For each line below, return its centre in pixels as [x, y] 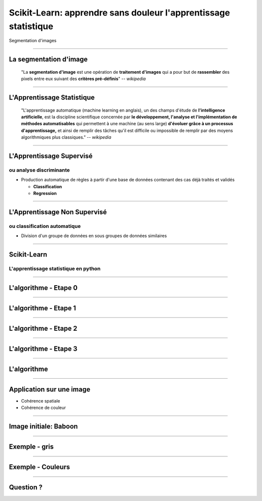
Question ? [26, 487]
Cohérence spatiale [41, 401]
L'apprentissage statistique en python [55, 268]
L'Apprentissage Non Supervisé [58, 212]
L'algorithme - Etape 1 [42, 308]
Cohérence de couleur [44, 408]
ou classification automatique [45, 226]
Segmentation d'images [33, 41]
